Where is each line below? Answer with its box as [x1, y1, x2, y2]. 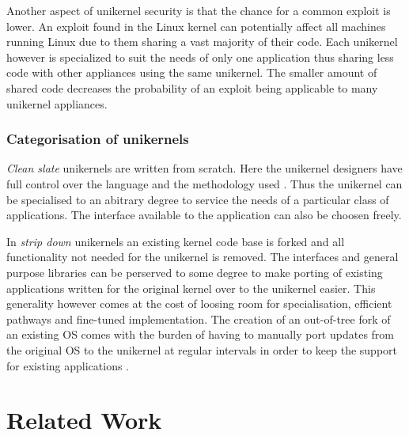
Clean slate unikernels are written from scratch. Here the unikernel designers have [6, 160, 403, 176]
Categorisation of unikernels [6, 129, 189, 149]
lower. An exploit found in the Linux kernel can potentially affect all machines [6, 17, 386, 34]
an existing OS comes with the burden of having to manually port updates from [6, 326, 394, 343]
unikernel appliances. [6, 95, 108, 112]
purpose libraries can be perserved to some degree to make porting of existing [6, 263, 383, 280]
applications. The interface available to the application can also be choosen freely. [6, 207, 402, 223]
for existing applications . [6, 357, 130, 373]
